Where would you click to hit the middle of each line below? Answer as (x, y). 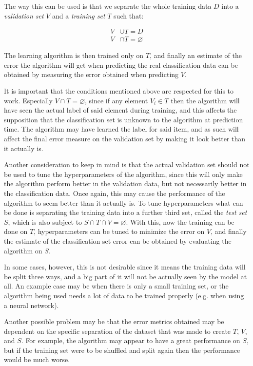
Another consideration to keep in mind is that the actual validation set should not (127, 164)
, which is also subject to (45, 222)
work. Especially (28, 100)
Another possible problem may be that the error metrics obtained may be (114, 321)
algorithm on (23, 250)
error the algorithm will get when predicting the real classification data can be (121, 65)
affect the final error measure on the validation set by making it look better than (125, 138)
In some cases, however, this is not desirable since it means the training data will (125, 267)
